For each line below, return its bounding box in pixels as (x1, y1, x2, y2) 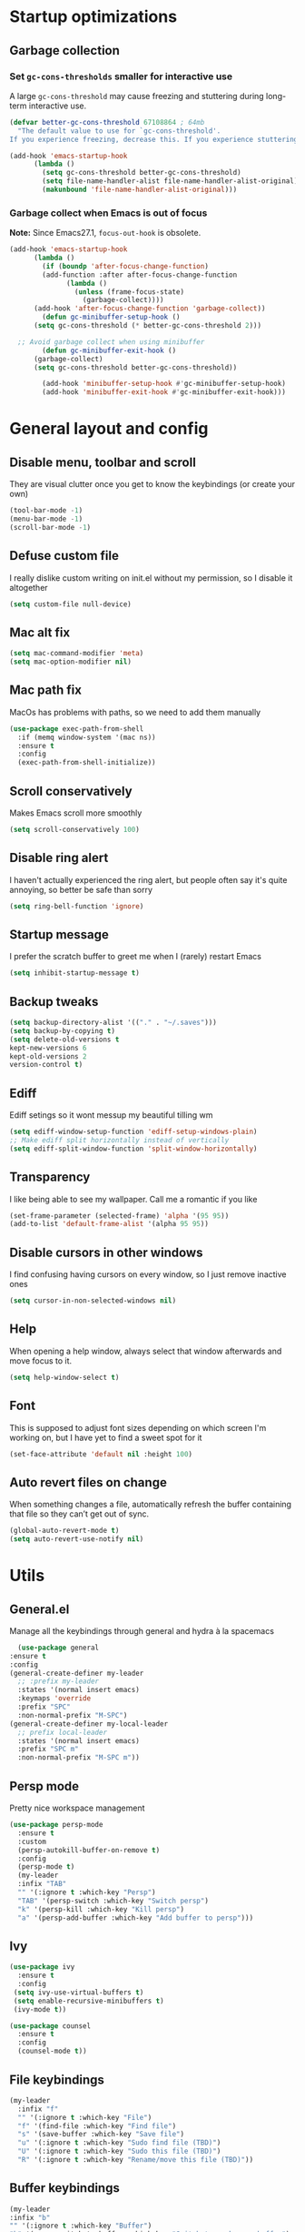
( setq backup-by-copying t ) (9, 1026, 116, 1035)
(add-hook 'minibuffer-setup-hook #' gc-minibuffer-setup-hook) (42, 380, 286, 389)
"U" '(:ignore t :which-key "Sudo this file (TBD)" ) (17, 2146, 221, 2156)
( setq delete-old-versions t (9, 1035, 120, 1044)
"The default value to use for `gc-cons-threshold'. (17, 126, 221, 136)
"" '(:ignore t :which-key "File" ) (17, 2113, 152, 2122)
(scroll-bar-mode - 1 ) (9, 522, 92, 532)
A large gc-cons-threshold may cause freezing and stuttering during (9, 90, 265, 101)
